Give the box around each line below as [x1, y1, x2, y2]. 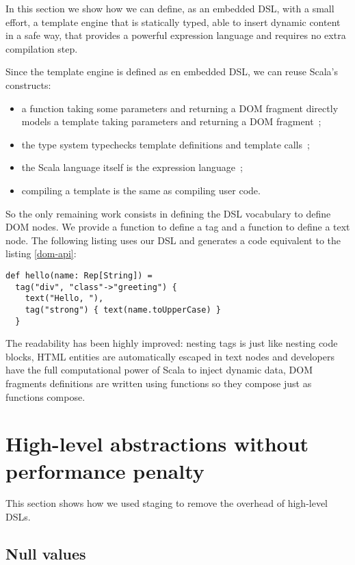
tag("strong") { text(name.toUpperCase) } [25, 304, 221, 315]
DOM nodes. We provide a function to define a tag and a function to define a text [5, 220, 350, 234]
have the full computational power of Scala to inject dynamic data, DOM [5, 363, 313, 377]
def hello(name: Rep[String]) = [5, 270, 153, 280]
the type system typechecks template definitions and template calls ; [21, 137, 310, 151]
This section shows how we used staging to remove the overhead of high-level [5, 496, 328, 510]
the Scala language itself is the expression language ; [21, 160, 243, 174]
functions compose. [5, 389, 86, 404]
